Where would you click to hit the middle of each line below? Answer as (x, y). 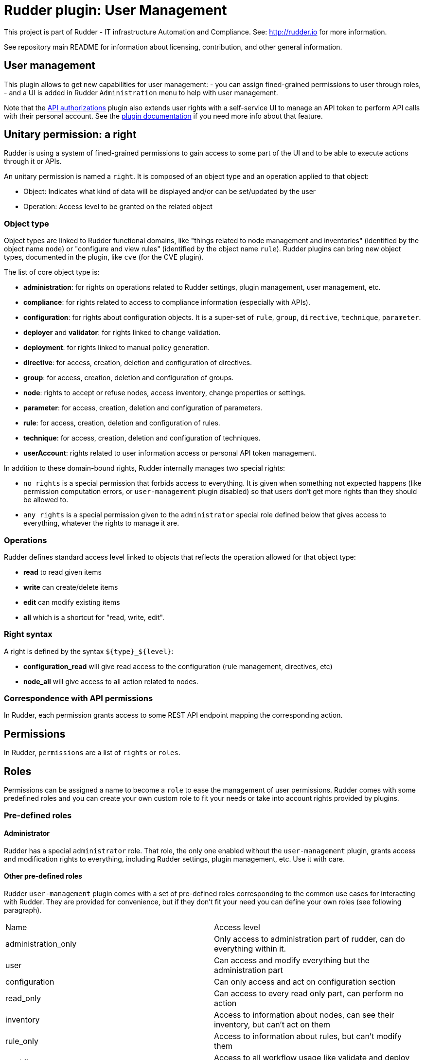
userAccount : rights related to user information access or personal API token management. (170, 453)
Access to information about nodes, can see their (304, 1015)
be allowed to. (46, 500)
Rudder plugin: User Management (115, 10)
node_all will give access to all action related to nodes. (111, 681)
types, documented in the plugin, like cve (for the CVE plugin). (104, 257)
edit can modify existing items (72, 602)
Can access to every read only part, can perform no (309, 993)
